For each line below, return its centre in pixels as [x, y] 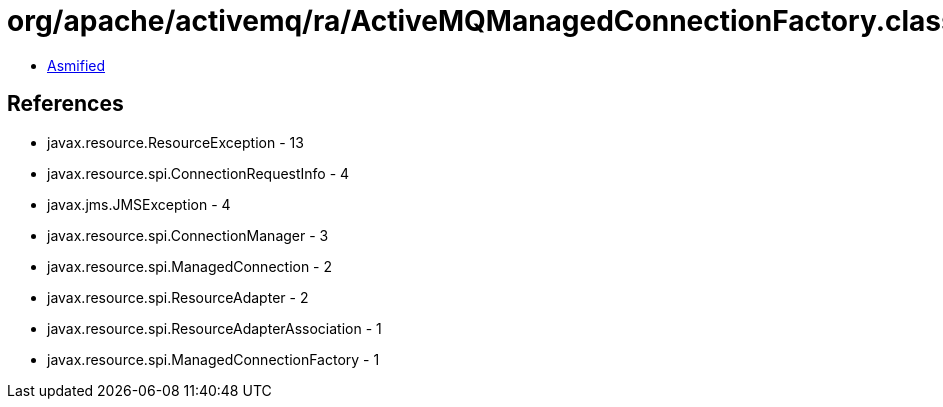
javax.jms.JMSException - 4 [139, 204]
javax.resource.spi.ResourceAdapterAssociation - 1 [214, 328]
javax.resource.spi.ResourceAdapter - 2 [178, 297]
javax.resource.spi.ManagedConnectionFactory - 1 [213, 359]
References [65, 104]
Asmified [76, 65]
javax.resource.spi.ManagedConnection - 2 [190, 266]
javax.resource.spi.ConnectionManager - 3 [188, 235]
